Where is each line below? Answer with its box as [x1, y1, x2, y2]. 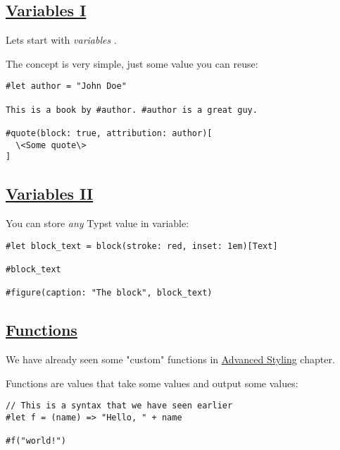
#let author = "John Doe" [6, 81, 127, 92]
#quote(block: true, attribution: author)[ [6, 128, 213, 139]
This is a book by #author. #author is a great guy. [6, 104, 258, 115]
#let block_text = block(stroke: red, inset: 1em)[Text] [6, 241, 278, 251]
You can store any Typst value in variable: [6, 216, 189, 231]
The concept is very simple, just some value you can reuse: [6, 56, 258, 71]
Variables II [6, 183, 94, 205]
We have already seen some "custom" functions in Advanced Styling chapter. [6, 352, 335, 367]
